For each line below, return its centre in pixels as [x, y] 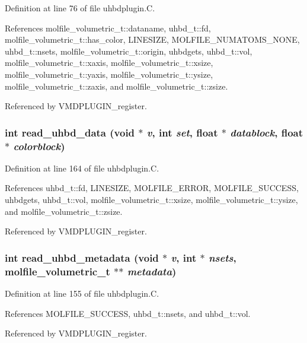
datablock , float [267, 132]
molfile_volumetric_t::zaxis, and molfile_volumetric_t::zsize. [116, 86]
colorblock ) [39, 146]
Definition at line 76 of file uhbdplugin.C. [80, 8]
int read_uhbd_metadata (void [82, 257]
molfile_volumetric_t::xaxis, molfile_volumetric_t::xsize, [109, 63]
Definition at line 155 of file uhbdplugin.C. [82, 293]
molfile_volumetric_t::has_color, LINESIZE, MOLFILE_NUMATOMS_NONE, [152, 39]
